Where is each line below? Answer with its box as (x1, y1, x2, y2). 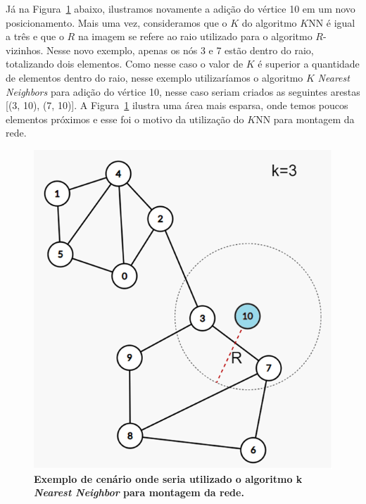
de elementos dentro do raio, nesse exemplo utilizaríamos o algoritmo (6, 70, 303, 84)
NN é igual (308, 15, 355, 30)
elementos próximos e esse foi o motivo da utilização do (6, 111, 244, 126)
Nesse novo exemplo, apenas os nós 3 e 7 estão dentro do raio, (46, 42, 314, 57)
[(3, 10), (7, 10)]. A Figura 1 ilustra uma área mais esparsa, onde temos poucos (6, 98, 348, 113)
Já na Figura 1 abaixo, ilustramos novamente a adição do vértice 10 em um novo (6, 1, 355, 15)
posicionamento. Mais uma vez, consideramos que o (6, 15, 227, 30)
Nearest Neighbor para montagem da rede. (34, 485, 244, 500)
